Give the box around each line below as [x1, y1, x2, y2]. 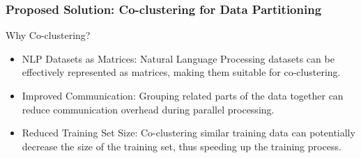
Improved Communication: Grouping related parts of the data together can [22, 88, 344, 102]
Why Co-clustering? [6, 28, 91, 42]
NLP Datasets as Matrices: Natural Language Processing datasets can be [22, 51, 335, 65]
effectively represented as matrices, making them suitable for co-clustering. [22, 65, 341, 79]
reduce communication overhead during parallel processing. [22, 102, 275, 116]
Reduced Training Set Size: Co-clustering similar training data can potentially [22, 125, 355, 140]
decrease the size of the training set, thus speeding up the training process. [22, 139, 341, 153]
